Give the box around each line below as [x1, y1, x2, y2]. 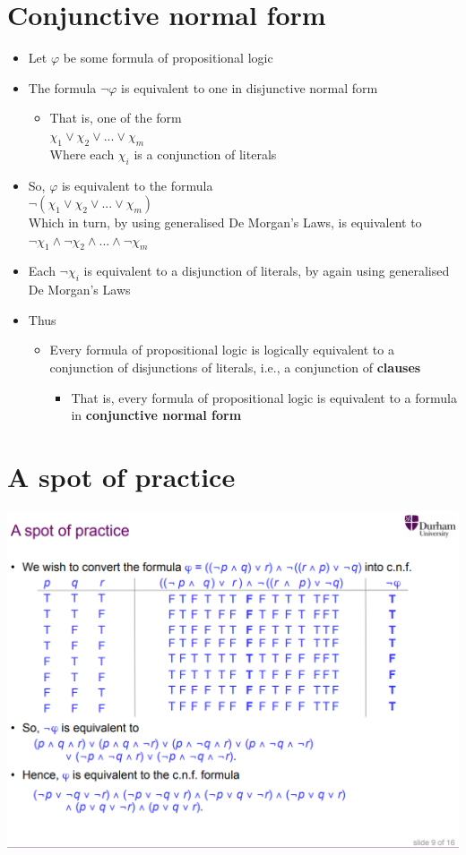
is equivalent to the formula [61, 175, 213, 194]
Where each [49, 144, 115, 163]
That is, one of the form [49, 108, 182, 127]
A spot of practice [7, 458, 236, 495]
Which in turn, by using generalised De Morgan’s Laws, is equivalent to [28, 213, 422, 232]
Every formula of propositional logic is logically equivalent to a [49, 340, 394, 359]
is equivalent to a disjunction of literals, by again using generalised [83, 261, 450, 280]
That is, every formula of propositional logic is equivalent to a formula [71, 388, 457, 406]
